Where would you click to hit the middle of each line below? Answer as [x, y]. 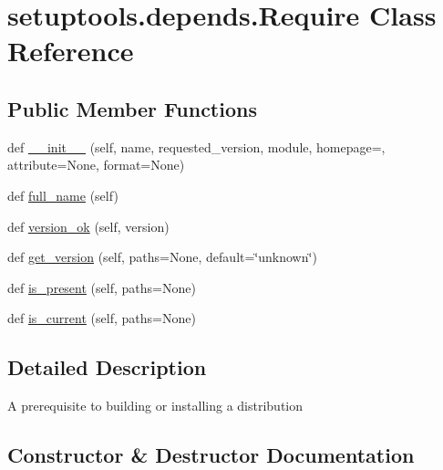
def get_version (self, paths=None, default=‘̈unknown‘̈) [162, 257]
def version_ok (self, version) [88, 226]
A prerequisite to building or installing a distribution [155, 406]
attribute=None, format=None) [96, 165]
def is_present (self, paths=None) [102, 287]
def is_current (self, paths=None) [102, 318]
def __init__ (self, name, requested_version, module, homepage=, [196, 146]
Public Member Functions [132, 108]
